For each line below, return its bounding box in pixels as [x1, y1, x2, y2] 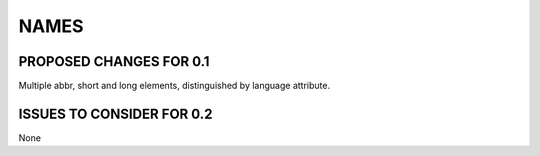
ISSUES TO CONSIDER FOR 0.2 [18, 105, 213, 122]
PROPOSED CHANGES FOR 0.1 [18, 53, 210, 70]
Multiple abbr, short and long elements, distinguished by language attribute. [18, 80, 330, 92]
